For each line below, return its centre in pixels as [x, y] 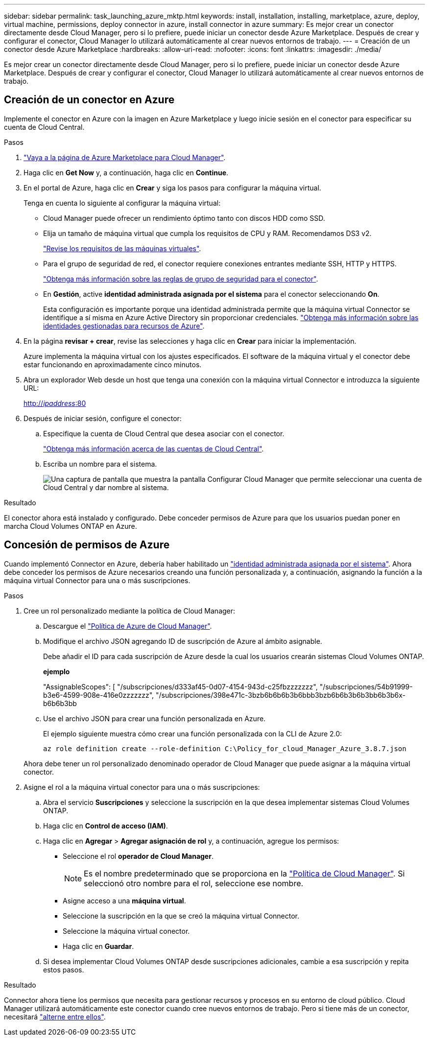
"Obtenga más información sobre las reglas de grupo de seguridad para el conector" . [181, 279]
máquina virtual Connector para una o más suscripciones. [97, 580]
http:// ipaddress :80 [55, 403]
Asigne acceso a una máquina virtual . [124, 900]
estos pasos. [64, 969]
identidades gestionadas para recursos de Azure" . [124, 326]
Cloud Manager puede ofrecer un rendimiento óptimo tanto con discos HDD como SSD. [184, 218]
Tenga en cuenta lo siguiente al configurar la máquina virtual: [122, 203]
